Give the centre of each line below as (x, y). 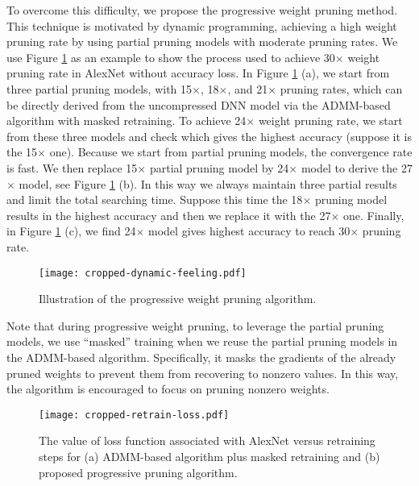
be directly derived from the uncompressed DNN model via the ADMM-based (199, 104)
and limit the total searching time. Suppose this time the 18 (155, 199)
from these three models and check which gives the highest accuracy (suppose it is (209, 136)
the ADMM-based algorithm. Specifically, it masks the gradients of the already (201, 357)
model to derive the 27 (357, 167)
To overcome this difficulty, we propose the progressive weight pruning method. (202, 10)
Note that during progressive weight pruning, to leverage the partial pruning (195, 325)
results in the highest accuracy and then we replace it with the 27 (169, 215)
